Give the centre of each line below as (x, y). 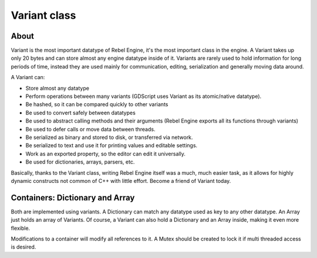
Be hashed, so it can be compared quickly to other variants (97, 104)
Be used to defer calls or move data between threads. (90, 129)
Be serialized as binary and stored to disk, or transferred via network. (109, 137)
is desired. (23, 247)
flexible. (21, 228)
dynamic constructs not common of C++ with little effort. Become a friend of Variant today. (121, 181)
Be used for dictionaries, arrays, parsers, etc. (80, 162)
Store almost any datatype (57, 88)
